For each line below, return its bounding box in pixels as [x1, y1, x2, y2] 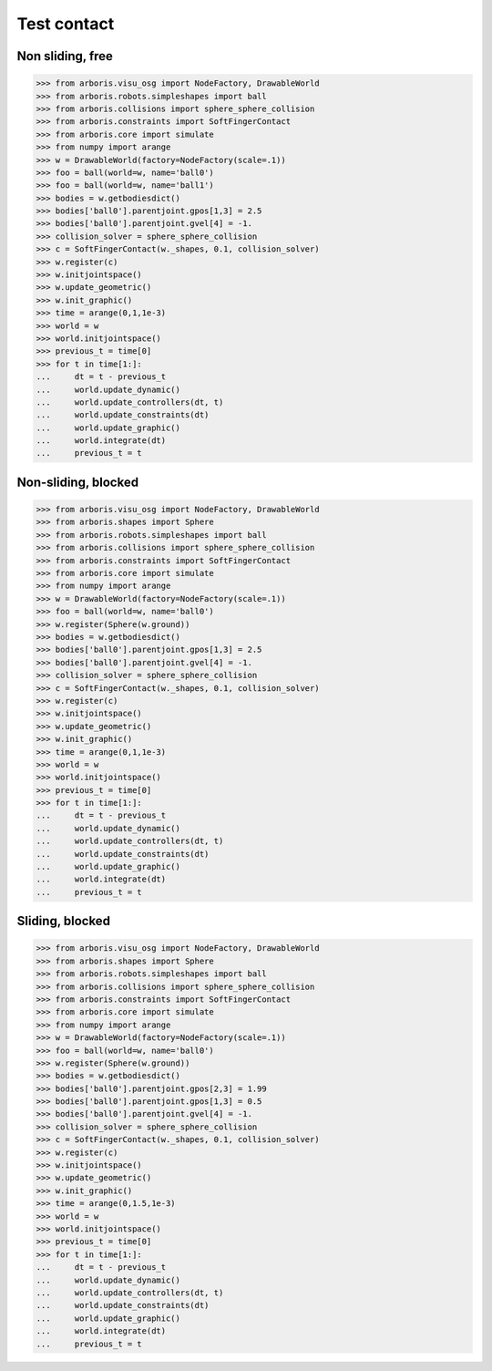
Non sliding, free [16, 48, 114, 64]
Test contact [16, 14, 115, 34]
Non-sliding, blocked [16, 474, 139, 490]
